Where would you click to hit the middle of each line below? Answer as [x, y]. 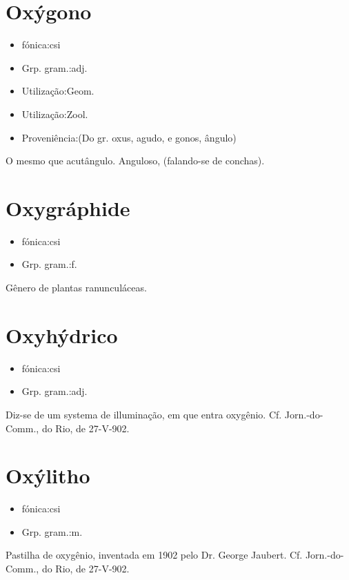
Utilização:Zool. [55, 114]
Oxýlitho [48, 475]
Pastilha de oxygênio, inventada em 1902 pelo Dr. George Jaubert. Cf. [154, 555]
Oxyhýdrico [62, 335]
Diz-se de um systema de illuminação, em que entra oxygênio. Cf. [144, 414]
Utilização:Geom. [58, 91]
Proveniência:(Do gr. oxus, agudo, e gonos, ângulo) [129, 137]
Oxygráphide [68, 207]
